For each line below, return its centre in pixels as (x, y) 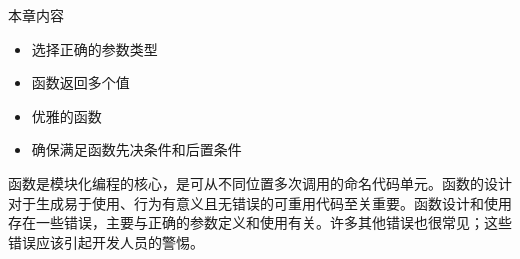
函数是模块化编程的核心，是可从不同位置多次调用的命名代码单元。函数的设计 (260, 182)
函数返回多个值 (80, 82)
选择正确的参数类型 (94, 48)
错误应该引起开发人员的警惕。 (106, 241)
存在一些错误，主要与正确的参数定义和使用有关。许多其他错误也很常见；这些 (260, 222)
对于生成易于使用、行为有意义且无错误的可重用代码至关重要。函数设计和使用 (260, 202)
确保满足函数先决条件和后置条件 (136, 149)
